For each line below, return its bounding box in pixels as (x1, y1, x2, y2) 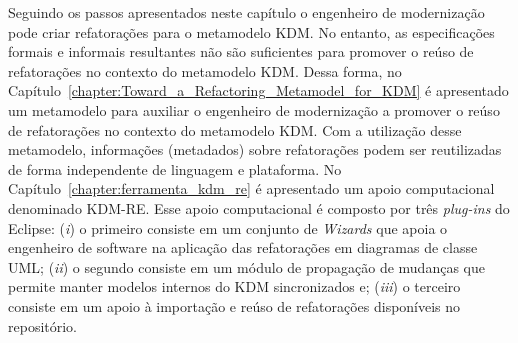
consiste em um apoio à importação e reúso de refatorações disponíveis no (8, 295, 461, 316)
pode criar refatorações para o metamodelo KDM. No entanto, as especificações (8, 21, 495, 42)
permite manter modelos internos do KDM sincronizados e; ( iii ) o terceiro (8, 276, 461, 297)
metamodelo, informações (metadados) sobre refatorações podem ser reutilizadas (8, 139, 502, 160)
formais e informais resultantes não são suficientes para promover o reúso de (8, 41, 474, 62)
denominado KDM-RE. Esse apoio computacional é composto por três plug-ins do (8, 197, 510, 218)
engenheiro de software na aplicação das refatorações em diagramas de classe (8, 237, 478, 258)
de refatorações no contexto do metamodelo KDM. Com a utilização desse (8, 119, 462, 140)
